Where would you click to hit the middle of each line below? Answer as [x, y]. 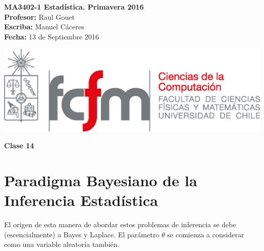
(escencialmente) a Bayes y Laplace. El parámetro [82, 234]
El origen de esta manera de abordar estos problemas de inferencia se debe [120, 224]
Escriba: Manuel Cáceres [44, 27]
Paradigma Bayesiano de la [101, 180]
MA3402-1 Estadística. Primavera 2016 [74, 7]
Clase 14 [19, 145]
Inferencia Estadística [81, 200]
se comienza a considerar [206, 234]
